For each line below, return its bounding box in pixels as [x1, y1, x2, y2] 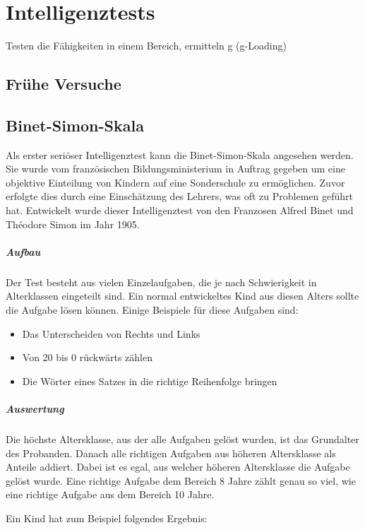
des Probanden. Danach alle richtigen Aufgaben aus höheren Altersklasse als [6, 445, 336, 460]
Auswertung [6, 401, 64, 416]
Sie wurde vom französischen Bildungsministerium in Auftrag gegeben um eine [6, 161, 345, 176]
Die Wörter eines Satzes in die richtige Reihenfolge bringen [22, 373, 277, 388]
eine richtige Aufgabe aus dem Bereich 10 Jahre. [6, 487, 215, 502]
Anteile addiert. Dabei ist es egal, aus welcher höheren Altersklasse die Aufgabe [6, 459, 350, 474]
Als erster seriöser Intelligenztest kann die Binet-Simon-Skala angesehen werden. [6, 147, 354, 162]
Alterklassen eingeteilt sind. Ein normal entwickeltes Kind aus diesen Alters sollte [6, 288, 359, 303]
